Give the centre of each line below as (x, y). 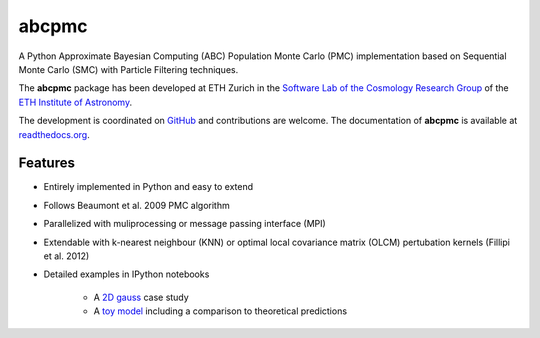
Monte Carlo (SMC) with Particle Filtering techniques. (128, 69)
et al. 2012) (66, 256)
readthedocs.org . (54, 134)
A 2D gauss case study (141, 297)
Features (46, 163)
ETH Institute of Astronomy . (75, 102)
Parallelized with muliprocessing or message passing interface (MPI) (185, 224)
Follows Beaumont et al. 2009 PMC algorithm (136, 205)
